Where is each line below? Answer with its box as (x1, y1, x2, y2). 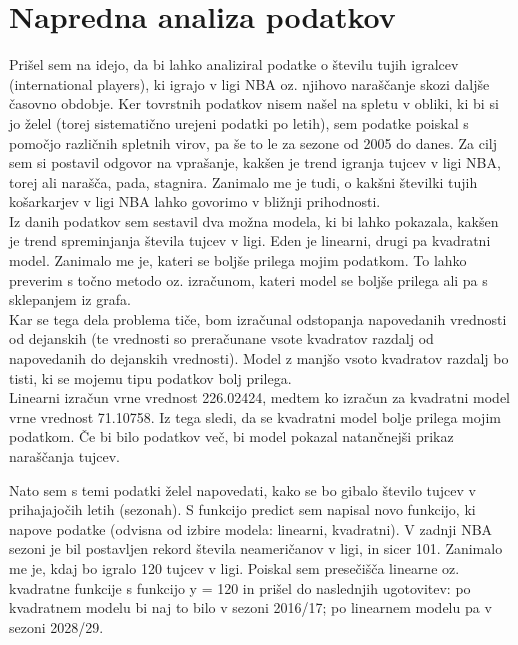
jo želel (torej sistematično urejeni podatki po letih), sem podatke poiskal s (9, 112, 469, 133)
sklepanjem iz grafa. (9, 289, 131, 310)
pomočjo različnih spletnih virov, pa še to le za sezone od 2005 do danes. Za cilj (9, 132, 498, 153)
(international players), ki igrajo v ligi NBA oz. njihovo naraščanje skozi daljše (9, 73, 490, 94)
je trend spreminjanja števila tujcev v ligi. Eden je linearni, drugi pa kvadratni (9, 230, 491, 251)
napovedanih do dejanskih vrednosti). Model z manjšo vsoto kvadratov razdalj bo (9, 348, 509, 369)
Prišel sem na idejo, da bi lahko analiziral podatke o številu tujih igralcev (9, 54, 459, 75)
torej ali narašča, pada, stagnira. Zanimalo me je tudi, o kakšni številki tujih (9, 171, 478, 192)
